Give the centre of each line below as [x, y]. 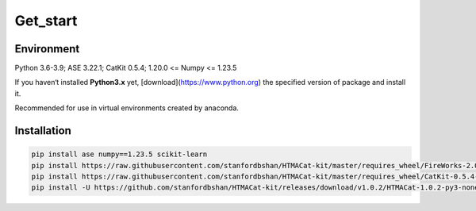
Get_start [46, 21]
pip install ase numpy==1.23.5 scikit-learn [119, 154]
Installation [43, 131]
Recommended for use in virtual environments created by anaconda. [127, 108]
